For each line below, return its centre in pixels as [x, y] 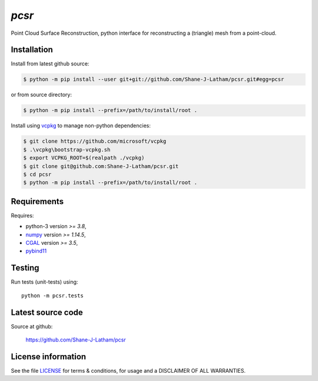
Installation [32, 50]
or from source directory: [42, 95]
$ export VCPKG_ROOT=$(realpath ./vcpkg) [84, 158]
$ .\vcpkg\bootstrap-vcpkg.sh [67, 150]
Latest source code [47, 312]
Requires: [22, 215]
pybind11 [36, 251]
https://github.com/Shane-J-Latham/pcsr [76, 340]
